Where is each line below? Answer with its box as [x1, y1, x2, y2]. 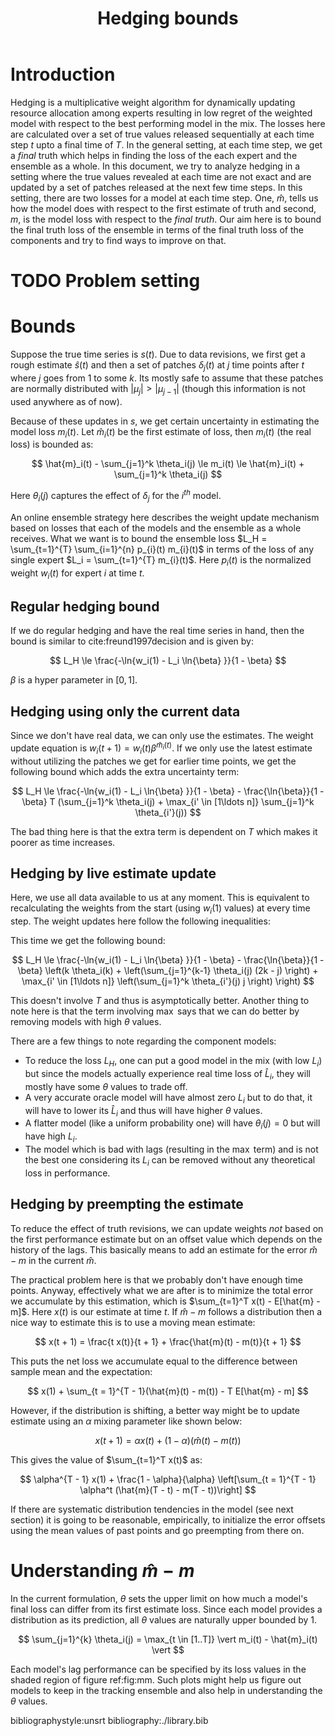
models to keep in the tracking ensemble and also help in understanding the [10, 1684, 323, 1696]
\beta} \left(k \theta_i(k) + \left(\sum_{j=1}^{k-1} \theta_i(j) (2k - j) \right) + [17, 965, 319, 977]
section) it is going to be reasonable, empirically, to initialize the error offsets [10, 1513, 326, 1526]
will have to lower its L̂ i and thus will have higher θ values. [24, 1104, 263, 1119]
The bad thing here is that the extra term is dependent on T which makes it [10, 825, 318, 837]
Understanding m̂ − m [10, 1559, 195, 1582]
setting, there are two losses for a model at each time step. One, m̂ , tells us [10, 192, 319, 204]
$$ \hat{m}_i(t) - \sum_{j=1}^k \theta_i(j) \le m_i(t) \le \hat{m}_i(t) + [31, 458, 305, 470]
